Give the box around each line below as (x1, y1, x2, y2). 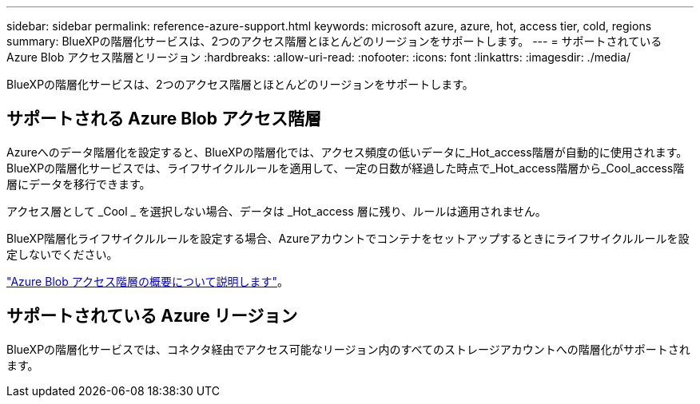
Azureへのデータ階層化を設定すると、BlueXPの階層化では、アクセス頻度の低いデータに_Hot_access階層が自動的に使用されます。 (6, 145, 688, 159)
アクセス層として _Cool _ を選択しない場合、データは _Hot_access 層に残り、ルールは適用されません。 (6, 204, 547, 218)
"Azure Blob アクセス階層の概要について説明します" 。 (6, 274, 289, 288)
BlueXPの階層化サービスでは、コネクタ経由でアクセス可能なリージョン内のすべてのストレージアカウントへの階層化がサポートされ (6, 342, 690, 356)
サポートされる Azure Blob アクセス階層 (6, 109, 321, 129)
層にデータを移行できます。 (6, 176, 151, 191)
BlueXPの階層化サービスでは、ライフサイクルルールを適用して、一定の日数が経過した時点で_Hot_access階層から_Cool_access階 (6, 160, 685, 175)
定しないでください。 (6, 247, 118, 261)
